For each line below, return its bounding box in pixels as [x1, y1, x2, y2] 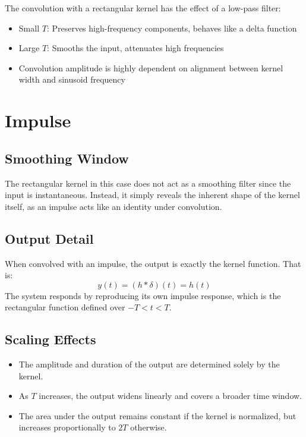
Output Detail [5, 229, 94, 247]
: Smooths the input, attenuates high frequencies [47, 42, 224, 54]
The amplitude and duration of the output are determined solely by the [18, 358, 280, 370]
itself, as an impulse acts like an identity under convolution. [5, 200, 222, 212]
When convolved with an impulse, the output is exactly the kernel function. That [5, 257, 301, 269]
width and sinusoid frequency [18, 73, 125, 86]
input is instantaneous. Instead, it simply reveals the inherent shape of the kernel [5, 188, 300, 201]
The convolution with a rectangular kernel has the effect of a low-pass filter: [5, 2, 281, 14]
